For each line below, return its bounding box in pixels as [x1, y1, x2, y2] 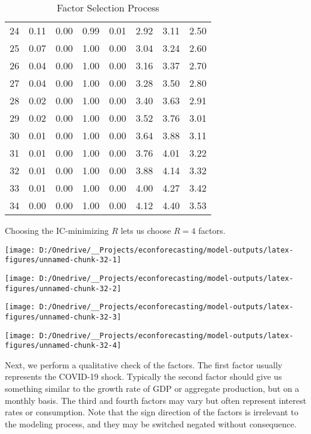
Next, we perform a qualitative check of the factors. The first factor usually [5, 358, 283, 371]
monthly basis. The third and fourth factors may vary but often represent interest [5, 394, 307, 406]
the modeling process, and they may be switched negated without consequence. [5, 417, 297, 430]
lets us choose [120, 224, 171, 236]
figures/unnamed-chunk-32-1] [5, 256, 122, 265]
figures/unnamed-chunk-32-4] [5, 341, 122, 350]
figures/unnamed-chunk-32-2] [5, 284, 122, 293]
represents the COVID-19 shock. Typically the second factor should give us [5, 370, 282, 383]
